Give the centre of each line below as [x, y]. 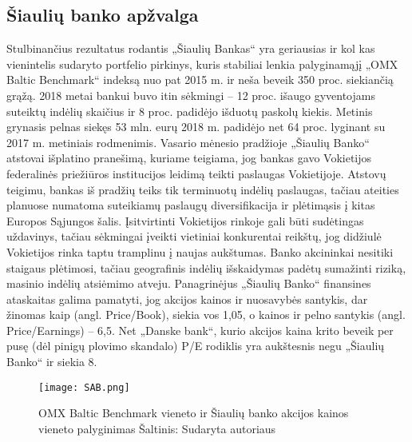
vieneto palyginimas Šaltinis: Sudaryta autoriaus [157, 428]
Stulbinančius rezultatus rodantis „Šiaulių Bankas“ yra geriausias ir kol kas [191, 48]
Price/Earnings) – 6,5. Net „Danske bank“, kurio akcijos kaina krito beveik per [200, 330]
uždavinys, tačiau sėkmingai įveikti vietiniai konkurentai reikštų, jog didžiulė [194, 236]
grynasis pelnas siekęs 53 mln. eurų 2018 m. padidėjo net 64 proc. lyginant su [196, 127]
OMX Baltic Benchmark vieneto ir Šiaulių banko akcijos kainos [194, 413]
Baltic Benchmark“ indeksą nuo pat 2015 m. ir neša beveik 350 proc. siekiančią [200, 80]
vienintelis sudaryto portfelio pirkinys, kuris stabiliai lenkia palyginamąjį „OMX [202, 64]
